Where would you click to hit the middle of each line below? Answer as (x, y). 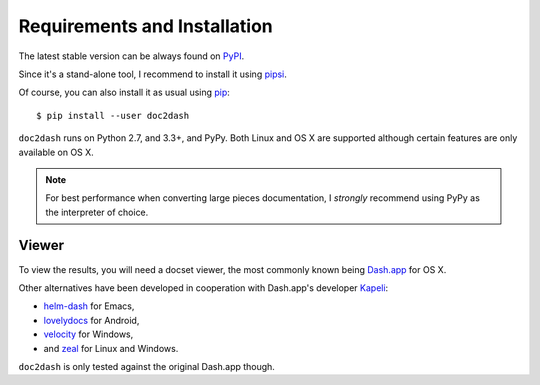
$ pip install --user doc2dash (113, 115)
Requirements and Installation (146, 26)
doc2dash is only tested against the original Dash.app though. (146, 366)
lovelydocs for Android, (91, 320)
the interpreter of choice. (97, 212)
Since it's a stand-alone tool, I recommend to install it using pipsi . (152, 74)
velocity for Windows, (88, 334)
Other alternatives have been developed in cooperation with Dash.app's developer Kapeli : (203, 287)
